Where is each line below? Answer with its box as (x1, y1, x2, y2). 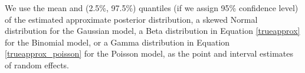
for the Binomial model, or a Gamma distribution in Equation (5, 36, 230, 48)
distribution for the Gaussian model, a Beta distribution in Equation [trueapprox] (5, 25, 300, 37)
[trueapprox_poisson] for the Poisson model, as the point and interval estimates (5, 47, 293, 60)
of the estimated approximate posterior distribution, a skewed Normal (5, 13, 258, 25)
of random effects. (5, 58, 69, 71)
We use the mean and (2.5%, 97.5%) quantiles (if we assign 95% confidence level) (5, 2, 299, 13)
